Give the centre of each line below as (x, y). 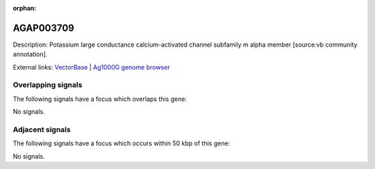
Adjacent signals (42, 129)
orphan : (25, 8)
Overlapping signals (48, 85)
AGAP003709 (43, 28)
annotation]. (30, 54)
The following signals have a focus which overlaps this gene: (100, 99)
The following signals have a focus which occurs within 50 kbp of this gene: (122, 143)
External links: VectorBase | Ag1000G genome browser (91, 67)
